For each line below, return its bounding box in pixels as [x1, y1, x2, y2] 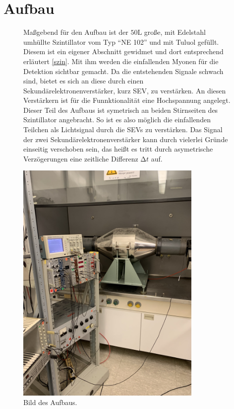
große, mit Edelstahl [144, 27, 206, 37]
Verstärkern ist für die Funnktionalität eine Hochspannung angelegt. [23, 95, 231, 105]
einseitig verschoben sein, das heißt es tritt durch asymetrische [23, 144, 213, 154]
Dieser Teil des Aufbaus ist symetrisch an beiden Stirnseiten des [23, 104, 218, 115]
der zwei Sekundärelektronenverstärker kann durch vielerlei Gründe [23, 134, 228, 144]
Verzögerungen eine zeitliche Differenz [23, 153, 138, 164]
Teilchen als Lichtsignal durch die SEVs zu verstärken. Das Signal [23, 124, 223, 135]
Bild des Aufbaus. [23, 397, 77, 408]
